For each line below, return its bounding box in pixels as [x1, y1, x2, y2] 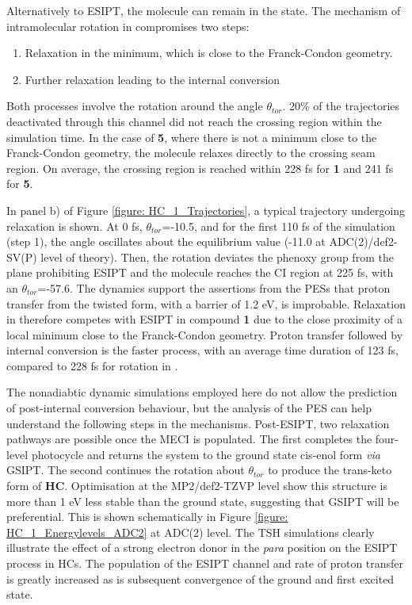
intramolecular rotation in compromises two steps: [6, 17, 250, 34]
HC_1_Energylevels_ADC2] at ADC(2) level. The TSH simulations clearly [6, 523, 375, 540]
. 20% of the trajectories [282, 98, 400, 114]
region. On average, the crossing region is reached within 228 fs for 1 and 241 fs [6, 159, 394, 176]
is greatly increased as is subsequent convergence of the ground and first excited [6, 570, 395, 587]
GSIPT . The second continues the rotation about [6, 461, 245, 478]
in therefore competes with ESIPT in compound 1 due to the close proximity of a [6, 311, 402, 327]
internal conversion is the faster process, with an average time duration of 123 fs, [6, 342, 399, 358]
